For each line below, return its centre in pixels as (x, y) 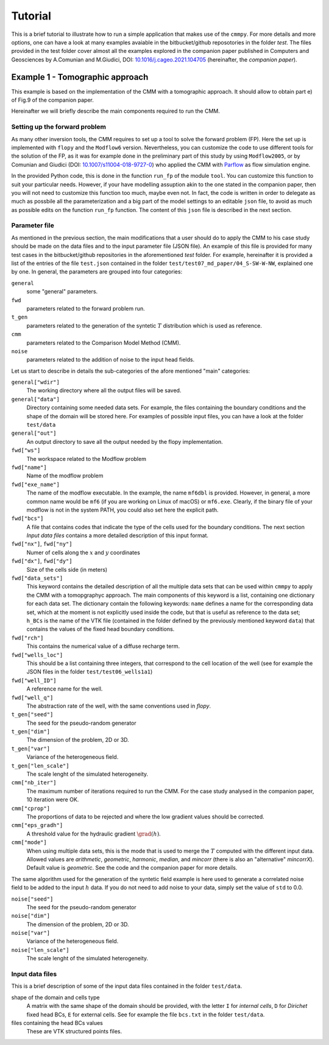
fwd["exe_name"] (36, 484)
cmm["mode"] (29, 843)
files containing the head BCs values (57, 1022)
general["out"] (34, 433)
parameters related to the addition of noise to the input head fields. (111, 360)
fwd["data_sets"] (37, 578)
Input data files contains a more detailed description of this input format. (118, 535)
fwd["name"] (29, 467)
